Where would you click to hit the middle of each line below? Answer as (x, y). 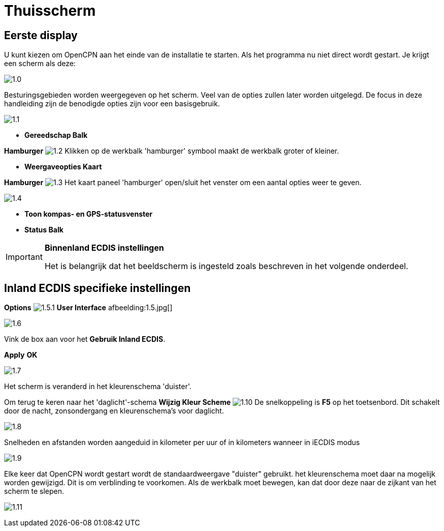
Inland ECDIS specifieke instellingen (98, 288)
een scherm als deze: (40, 64)
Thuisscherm (50, 11)
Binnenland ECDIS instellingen (104, 248)
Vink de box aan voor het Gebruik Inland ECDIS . (85, 339)
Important (24, 257)
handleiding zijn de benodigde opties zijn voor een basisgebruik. (112, 104)
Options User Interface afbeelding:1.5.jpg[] (88, 308)
